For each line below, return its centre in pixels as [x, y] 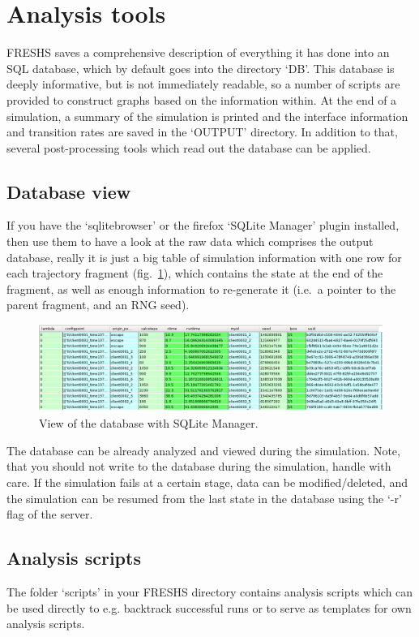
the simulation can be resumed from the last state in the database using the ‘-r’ [204, 498]
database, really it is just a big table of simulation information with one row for [204, 257]
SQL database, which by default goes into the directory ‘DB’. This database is [201, 68]
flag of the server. [50, 514]
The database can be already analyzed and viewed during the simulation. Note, [203, 450]
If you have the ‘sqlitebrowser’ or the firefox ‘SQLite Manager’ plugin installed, [203, 225]
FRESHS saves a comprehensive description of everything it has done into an [198, 52]
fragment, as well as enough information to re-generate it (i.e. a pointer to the [201, 288]
